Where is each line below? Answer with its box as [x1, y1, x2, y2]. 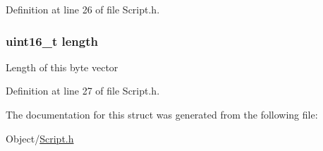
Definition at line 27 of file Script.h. [6, 83, 160, 98]
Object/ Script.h [6, 131, 74, 145]
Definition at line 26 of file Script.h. [6, 2, 160, 16]
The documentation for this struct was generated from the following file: [6, 107, 318, 121]
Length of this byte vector [6, 59, 118, 74]
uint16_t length [6, 32, 98, 49]
